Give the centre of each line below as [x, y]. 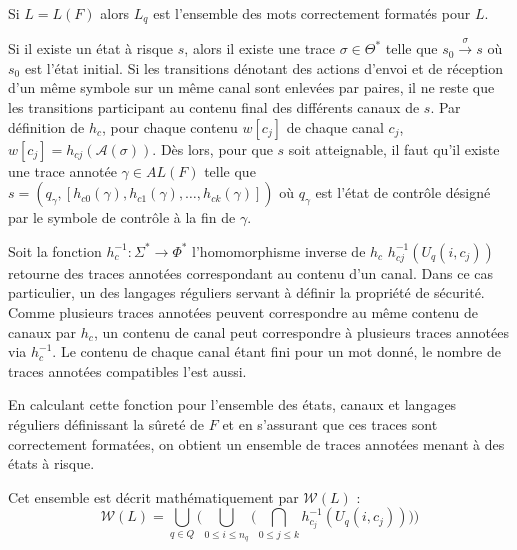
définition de [46, 126]
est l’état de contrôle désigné [403, 192]
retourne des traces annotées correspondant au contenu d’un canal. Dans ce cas [250, 272]
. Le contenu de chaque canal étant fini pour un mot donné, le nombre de [276, 351]
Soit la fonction [55, 250]
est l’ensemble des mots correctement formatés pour [312, 13]
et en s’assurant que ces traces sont [330, 423]
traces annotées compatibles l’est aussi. [127, 370]
